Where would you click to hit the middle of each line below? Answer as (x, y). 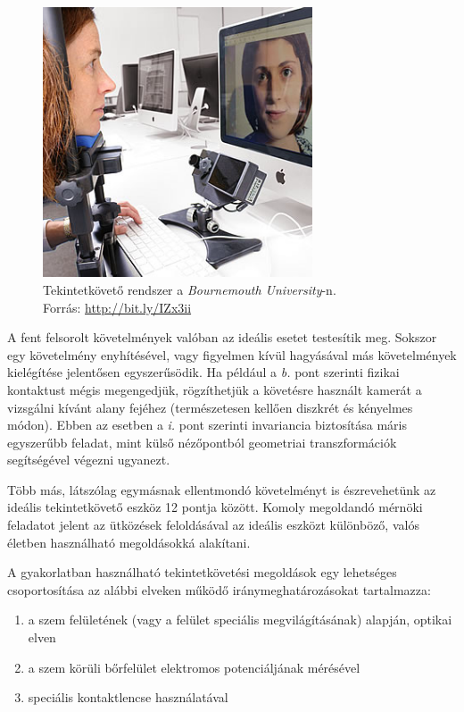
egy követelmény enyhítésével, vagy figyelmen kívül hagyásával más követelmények (232, 354)
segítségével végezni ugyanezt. (89, 460)
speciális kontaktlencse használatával (128, 697)
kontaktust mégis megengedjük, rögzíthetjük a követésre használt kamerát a (215, 389)
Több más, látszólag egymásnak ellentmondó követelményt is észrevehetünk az (222, 489)
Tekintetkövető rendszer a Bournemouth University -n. (190, 289)
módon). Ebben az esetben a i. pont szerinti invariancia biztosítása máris (207, 425)
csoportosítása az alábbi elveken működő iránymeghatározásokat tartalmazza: (219, 589)
